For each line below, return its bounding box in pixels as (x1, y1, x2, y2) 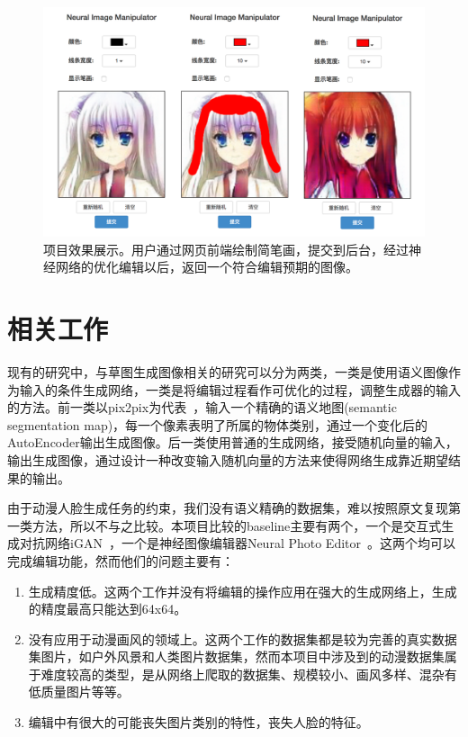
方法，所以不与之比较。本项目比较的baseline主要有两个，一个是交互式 (31, 516, 442, 535)
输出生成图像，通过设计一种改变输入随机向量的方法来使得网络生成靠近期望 (7, 450, 448, 469)
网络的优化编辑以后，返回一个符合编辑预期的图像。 (55, 257, 358, 276)
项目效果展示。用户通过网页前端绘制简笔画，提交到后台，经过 (43, 239, 409, 258)
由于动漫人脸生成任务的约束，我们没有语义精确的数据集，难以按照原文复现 (7, 499, 448, 517)
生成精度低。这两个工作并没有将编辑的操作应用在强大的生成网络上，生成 (28, 581, 457, 600)
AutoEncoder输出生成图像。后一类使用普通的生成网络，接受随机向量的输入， (7, 433, 458, 452)
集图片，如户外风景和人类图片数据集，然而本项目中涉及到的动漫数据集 (28, 647, 445, 666)
